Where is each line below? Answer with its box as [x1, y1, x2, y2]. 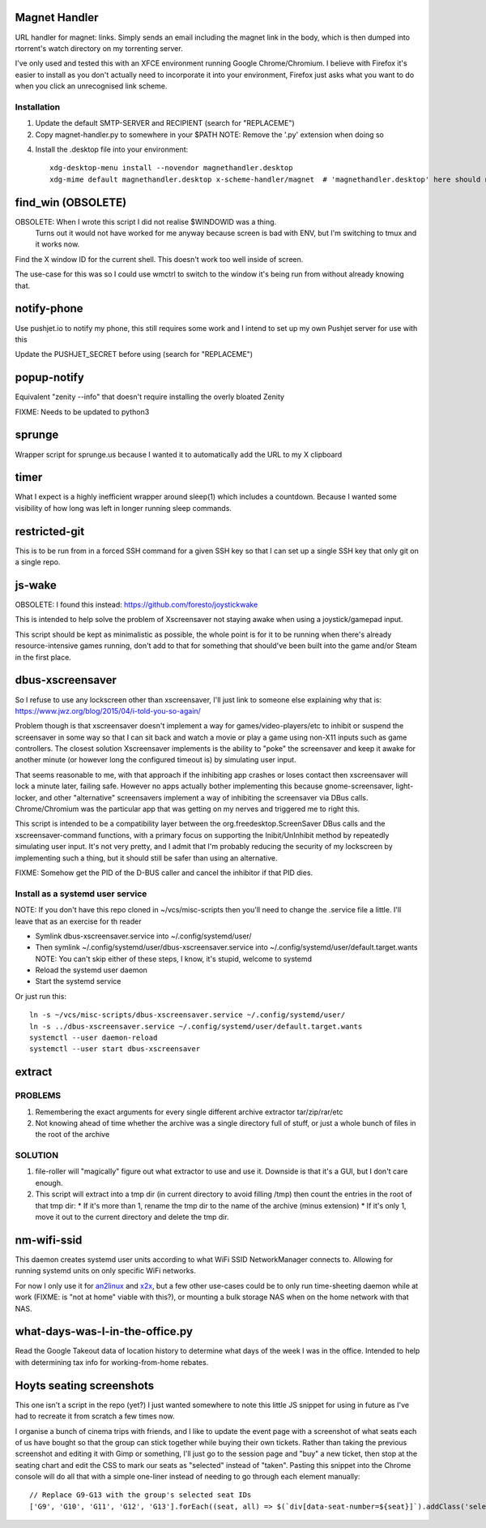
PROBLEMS [15, 1090, 61, 1101]
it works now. [35, 239, 80, 249]
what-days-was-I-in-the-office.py [15, 1324, 194, 1338]
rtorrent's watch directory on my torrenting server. [15, 43, 183, 53]
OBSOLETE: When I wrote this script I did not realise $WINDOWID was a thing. [15, 217, 277, 226]
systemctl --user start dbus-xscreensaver [29, 1045, 201, 1054]
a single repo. [15, 557, 61, 567]
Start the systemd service [35, 976, 122, 986]
